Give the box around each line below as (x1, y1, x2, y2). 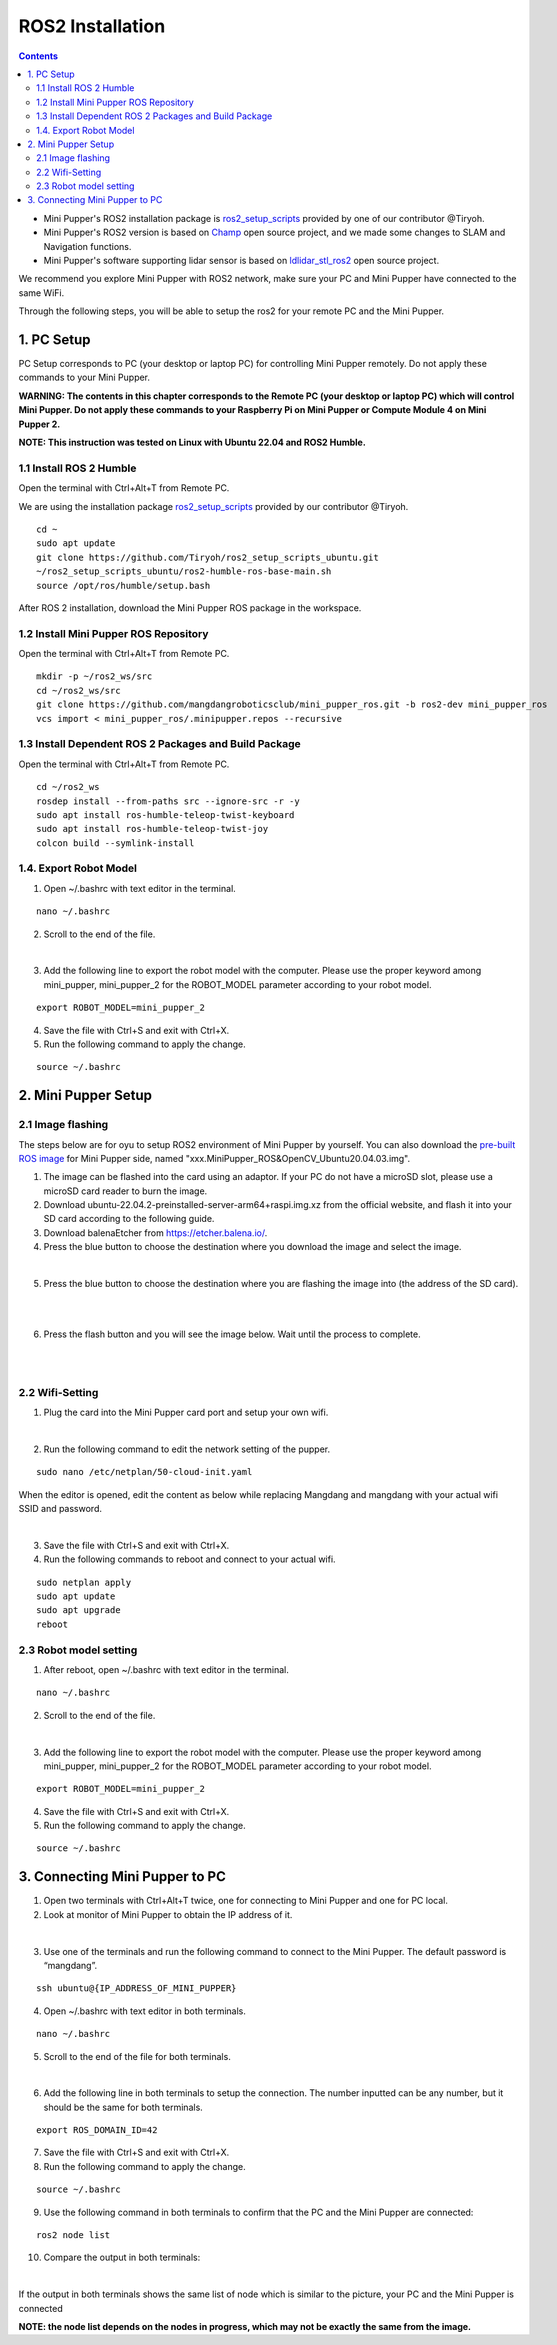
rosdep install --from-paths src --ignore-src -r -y (36, 795, 300, 807)
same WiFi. (18, 286, 65, 299)
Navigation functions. (43, 240, 132, 252)
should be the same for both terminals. (43, 2101, 204, 2113)
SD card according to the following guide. (43, 1213, 215, 1225)
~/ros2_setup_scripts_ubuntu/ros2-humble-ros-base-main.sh (36, 566, 332, 577)
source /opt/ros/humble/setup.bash (36, 580, 211, 591)
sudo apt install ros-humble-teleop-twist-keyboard (36, 809, 295, 820)
